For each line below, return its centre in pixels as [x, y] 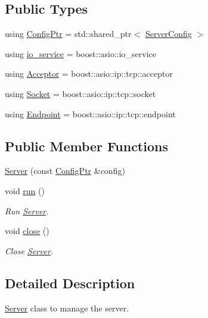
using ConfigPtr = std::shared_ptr [68, 34]
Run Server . [27, 211]
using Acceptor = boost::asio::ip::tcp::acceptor [89, 74]
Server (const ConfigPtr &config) [65, 171]
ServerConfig [168, 34]
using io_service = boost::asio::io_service [81, 53]
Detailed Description [70, 283]
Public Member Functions [86, 146]
